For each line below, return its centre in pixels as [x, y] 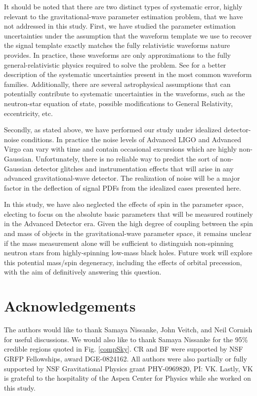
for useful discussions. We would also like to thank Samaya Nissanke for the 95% [126, 339]
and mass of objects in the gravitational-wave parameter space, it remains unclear [128, 233]
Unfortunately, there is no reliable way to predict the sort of [127, 158]
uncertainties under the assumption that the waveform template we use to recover [128, 35]
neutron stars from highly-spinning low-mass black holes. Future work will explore [128, 253]
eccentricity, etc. [28, 113]
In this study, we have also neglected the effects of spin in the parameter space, [124, 204]
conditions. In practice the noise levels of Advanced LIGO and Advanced [131, 139]
